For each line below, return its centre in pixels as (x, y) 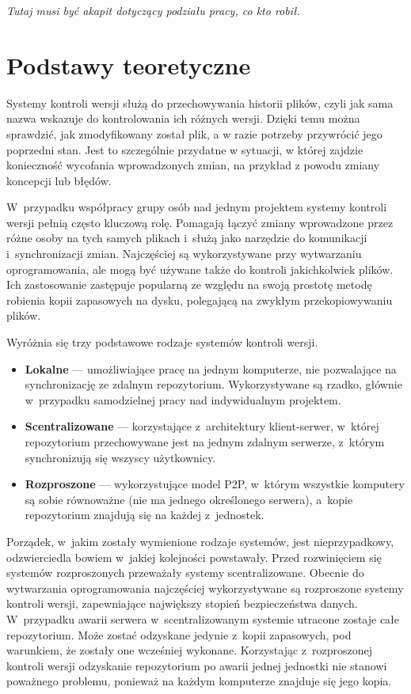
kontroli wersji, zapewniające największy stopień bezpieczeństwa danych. (182, 603)
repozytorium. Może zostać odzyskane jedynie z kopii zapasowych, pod (179, 634)
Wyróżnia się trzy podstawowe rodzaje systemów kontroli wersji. (162, 342)
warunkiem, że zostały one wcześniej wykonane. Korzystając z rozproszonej (190, 650)
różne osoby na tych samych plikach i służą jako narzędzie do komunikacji (187, 238)
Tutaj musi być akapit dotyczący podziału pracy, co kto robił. (153, 10)
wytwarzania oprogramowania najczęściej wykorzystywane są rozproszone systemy (205, 588)
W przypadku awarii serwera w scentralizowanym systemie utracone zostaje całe (203, 618)
